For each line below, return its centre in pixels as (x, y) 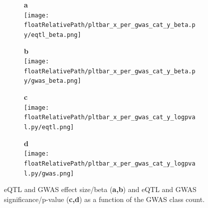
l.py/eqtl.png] (49, 127)
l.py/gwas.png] (49, 173)
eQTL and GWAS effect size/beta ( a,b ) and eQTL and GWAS (100, 189)
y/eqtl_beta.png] (53, 35)
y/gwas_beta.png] (53, 81)
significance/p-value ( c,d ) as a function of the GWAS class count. (104, 199)
